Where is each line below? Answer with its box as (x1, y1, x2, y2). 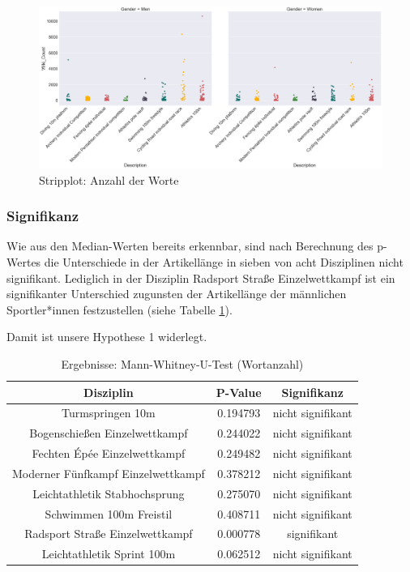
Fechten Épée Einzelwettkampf (32, 445, 186, 462)
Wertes (6, 253, 41, 270)
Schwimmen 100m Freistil (45, 505, 173, 522)
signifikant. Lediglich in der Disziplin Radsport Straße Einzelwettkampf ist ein (6, 269, 395, 286)
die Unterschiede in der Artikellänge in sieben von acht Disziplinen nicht (44, 253, 404, 270)
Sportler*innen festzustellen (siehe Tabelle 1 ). (6, 301, 233, 318)
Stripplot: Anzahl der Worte (39, 171, 179, 188)
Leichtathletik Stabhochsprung (32, 484, 185, 502)
